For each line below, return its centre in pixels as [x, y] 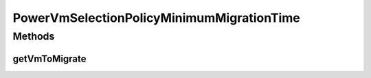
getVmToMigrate [49, 58]
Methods [34, 36]
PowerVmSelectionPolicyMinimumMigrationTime [156, 18]
